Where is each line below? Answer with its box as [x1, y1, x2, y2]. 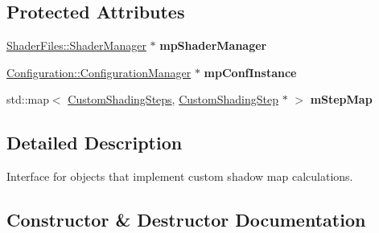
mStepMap [310, 91, 373, 108]
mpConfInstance [204, 63, 297, 80]
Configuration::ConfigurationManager [6, 63, 192, 80]
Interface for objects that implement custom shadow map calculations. [6, 168, 353, 185]
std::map [6, 91, 49, 108]
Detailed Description [6, 130, 183, 155]
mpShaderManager [159, 37, 267, 54]
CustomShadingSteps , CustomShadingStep [68, 91, 278, 108]
